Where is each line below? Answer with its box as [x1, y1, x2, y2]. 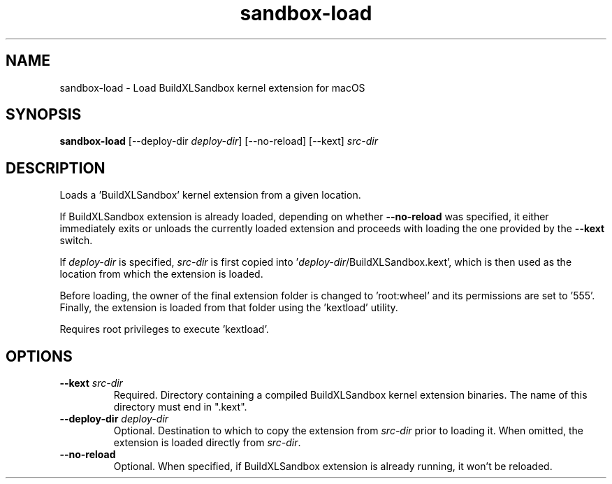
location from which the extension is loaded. [59, 268, 263, 280]
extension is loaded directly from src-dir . [113, 436, 301, 449]
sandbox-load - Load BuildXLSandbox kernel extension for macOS [59, 81, 365, 94]
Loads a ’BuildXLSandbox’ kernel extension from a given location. [59, 189, 361, 201]
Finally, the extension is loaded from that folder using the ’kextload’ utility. [59, 301, 398, 314]
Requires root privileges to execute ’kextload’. [59, 323, 269, 336]
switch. [59, 234, 93, 247]
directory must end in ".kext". [113, 401, 247, 413]
